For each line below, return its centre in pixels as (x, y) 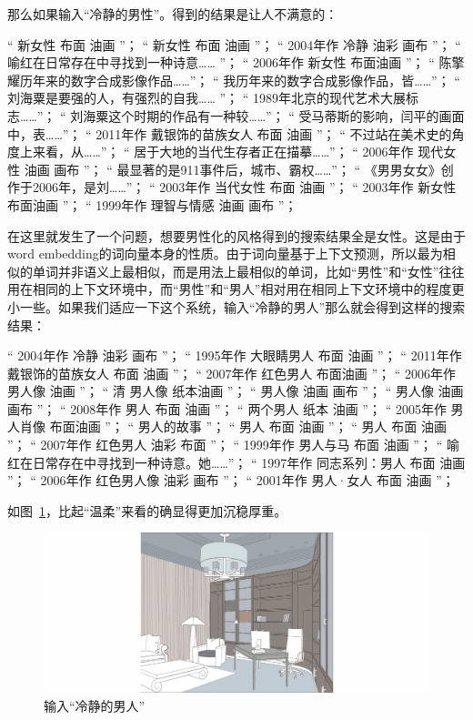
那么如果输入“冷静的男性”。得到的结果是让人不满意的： (173, 14)
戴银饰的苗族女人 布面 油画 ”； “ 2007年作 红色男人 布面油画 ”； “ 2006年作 (232, 373)
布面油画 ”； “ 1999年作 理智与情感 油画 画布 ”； (152, 204)
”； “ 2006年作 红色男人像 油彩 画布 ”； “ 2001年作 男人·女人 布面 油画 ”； (231, 480)
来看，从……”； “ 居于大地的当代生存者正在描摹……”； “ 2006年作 (223, 152)
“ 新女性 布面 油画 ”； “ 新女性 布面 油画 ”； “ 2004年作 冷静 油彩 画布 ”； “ (234, 44)
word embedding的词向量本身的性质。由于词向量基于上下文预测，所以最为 (225, 254)
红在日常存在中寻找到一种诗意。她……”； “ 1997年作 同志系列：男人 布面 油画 (236, 462)
